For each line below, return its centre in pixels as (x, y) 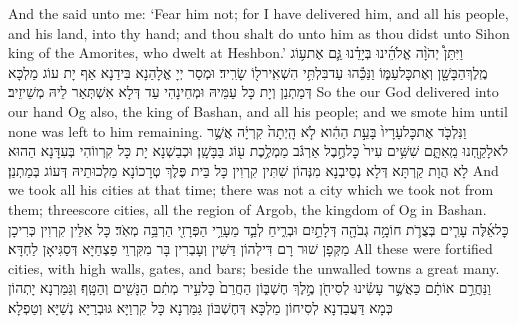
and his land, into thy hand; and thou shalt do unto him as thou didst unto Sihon (259, 32)
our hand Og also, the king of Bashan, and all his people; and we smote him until (258, 110)
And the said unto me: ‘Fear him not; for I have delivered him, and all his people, (258, 13)
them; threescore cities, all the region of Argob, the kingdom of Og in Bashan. (247, 208)
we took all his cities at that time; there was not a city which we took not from (251, 189)
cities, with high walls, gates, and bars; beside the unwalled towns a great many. (254, 267)
